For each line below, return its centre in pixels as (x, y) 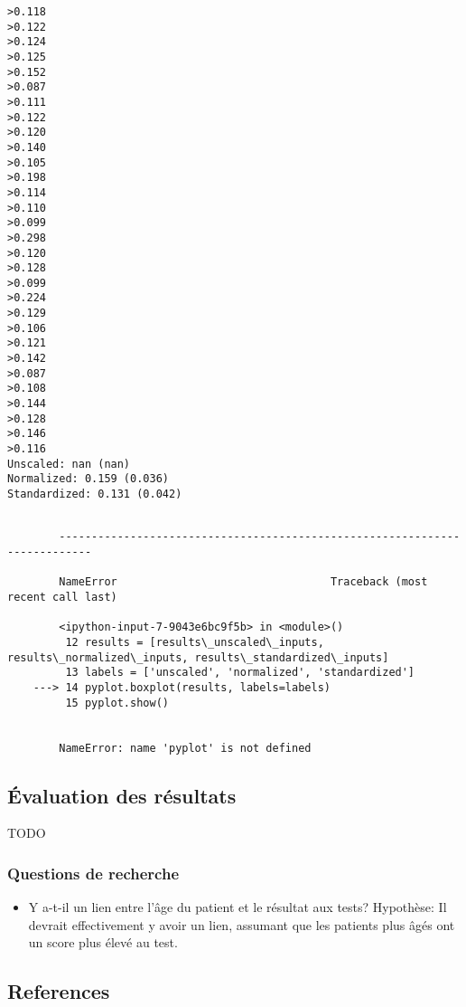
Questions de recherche (93, 873)
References (59, 991)
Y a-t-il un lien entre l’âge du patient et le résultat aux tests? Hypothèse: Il (238, 907)
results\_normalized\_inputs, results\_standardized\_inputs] (198, 657)
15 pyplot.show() (117, 703)
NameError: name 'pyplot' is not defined (185, 748)
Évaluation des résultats (122, 795)
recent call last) (62, 597)
